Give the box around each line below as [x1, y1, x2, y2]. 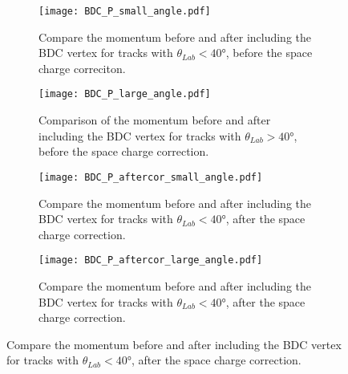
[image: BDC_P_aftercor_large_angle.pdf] [38, 254, 263, 266]
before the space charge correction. [38, 143, 209, 160]
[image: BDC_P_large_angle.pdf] [38, 88, 211, 100]
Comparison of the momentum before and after [38, 112, 271, 128]
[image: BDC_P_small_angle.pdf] [38, 6, 211, 17]
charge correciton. [38, 59, 126, 76]
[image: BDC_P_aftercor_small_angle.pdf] [38, 171, 263, 183]
